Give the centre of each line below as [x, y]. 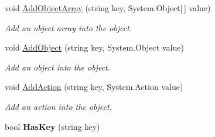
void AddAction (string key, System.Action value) [94, 87]
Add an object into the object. [57, 67]
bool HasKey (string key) [52, 126]
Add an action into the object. [58, 106]
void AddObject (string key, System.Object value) [94, 47]
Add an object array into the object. [69, 27]
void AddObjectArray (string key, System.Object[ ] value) [108, 8]
